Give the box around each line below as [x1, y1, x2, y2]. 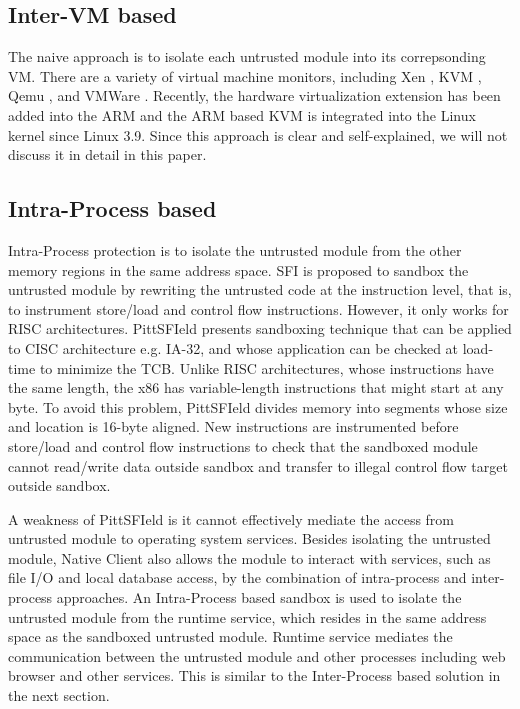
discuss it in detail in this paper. [8, 144, 207, 165]
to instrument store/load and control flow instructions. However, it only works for [8, 298, 509, 319]
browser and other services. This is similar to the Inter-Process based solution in [8, 665, 501, 686]
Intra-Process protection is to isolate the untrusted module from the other [8, 239, 462, 260]
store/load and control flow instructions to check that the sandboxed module [8, 435, 478, 456]
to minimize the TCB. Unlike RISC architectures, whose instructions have [39, 357, 494, 378]
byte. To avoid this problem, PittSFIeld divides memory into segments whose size [8, 396, 508, 417]
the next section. [8, 685, 110, 706]
